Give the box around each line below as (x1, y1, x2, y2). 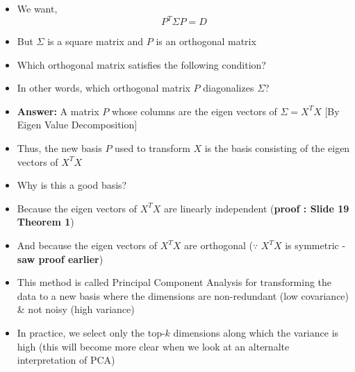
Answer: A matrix (17, 103, 99, 118)
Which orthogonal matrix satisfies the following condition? (17, 57, 266, 71)
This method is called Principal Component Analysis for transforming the (17, 275, 332, 289)
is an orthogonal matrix (156, 34, 256, 49)
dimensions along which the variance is (173, 325, 339, 339)
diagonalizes (203, 81, 254, 95)
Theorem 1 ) (17, 214, 74, 229)
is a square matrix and (47, 34, 144, 49)
